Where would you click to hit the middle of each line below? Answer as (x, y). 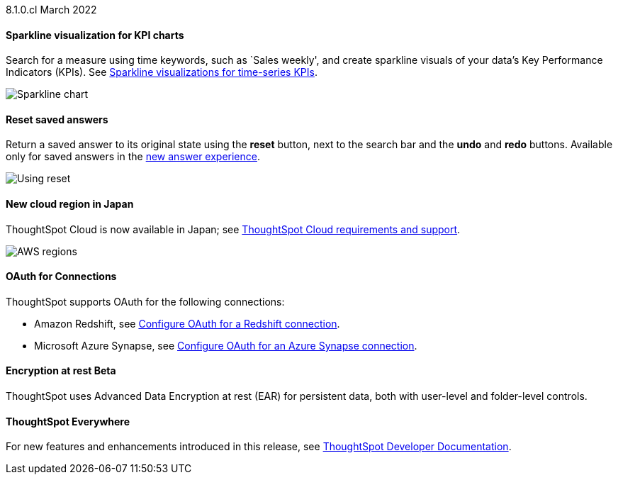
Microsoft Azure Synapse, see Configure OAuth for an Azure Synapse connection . (226, 345)
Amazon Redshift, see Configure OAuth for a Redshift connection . (187, 323)
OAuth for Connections (61, 277)
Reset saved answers (57, 119)
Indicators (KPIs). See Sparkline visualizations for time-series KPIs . (162, 72)
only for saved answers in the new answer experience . (133, 157)
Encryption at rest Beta (61, 371)
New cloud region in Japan (70, 204)
